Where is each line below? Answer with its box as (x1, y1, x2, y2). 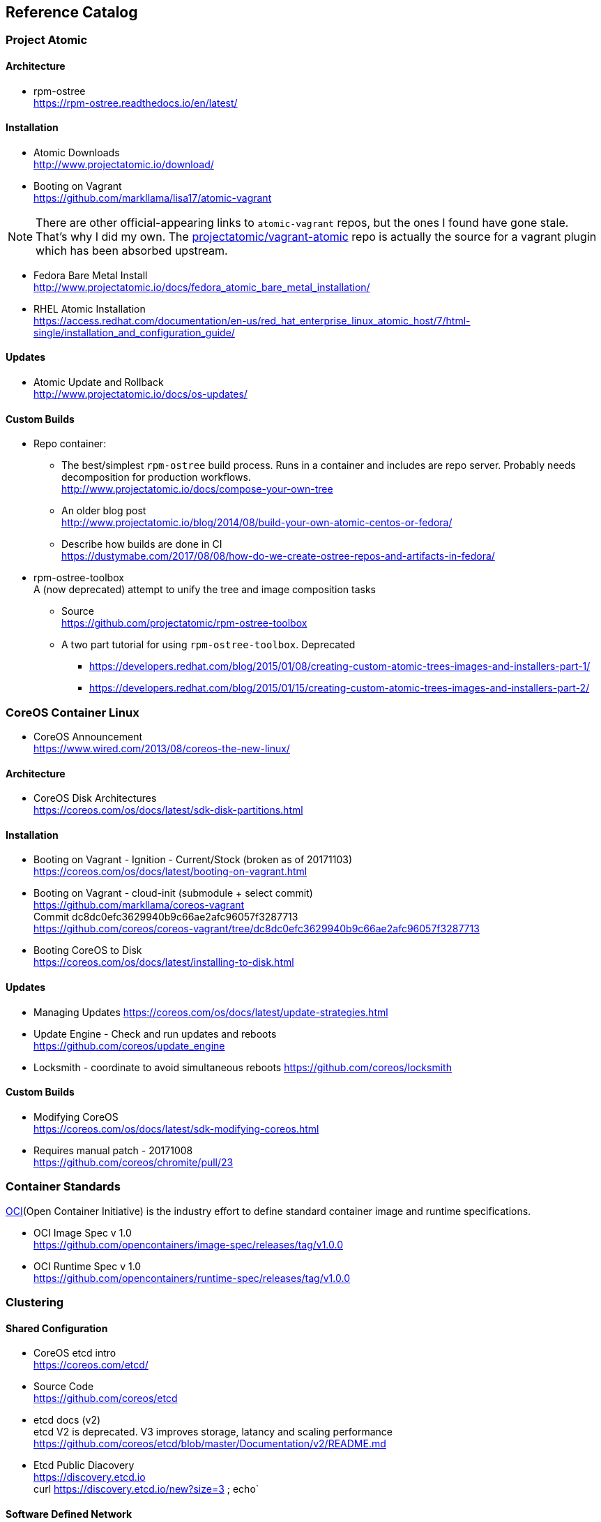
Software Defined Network (6, 1507, 132, 1520)
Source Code (33, 1380, 94, 1393)
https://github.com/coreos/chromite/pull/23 (33, 1156, 234, 1168)
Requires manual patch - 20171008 (33, 1144, 193, 1156)
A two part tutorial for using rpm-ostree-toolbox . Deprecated (61, 639, 356, 651)
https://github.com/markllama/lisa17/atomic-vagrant (33, 191, 272, 204)
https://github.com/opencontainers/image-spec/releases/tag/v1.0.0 (33, 1238, 344, 1251)
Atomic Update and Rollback (33, 376, 164, 389)
